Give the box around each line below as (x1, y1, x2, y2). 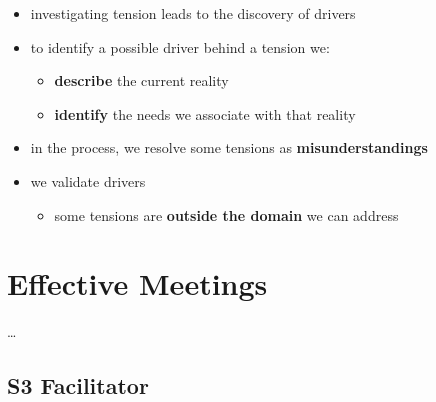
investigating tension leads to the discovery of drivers (30, 3, 356, 23)
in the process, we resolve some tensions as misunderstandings (30, 137, 428, 158)
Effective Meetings (7, 263, 268, 304)
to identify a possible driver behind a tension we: (30, 36, 330, 57)
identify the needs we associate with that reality (54, 103, 356, 124)
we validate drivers (30, 170, 146, 191)
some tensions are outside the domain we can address (54, 204, 399, 225)
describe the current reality (54, 70, 229, 91)
